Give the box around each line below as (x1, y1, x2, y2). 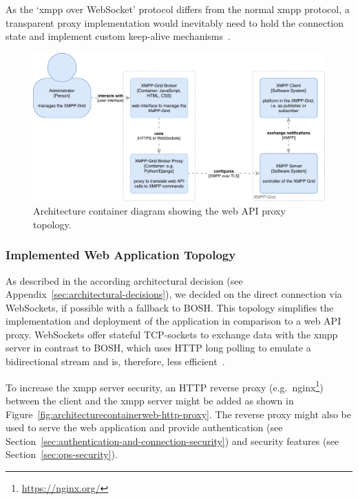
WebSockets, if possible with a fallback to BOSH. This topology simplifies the (6, 300, 334, 314)
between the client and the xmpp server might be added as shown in (6, 393, 294, 407)
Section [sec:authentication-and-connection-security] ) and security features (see (6, 433, 339, 448)
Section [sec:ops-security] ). (6, 447, 118, 461)
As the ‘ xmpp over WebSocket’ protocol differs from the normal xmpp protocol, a (6, 2, 350, 16)
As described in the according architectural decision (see (6, 273, 243, 287)
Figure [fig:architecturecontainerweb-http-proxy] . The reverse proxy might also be (6, 406, 351, 421)
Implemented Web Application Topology (6, 246, 236, 263)
